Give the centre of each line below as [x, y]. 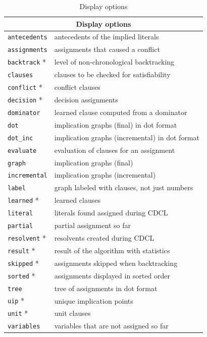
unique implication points [94, 300]
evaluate [22, 151]
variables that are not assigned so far [111, 326]
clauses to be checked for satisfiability [112, 74]
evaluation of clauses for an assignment [115, 150]
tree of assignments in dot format [106, 288]
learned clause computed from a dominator [121, 112]
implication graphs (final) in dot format [116, 124]
